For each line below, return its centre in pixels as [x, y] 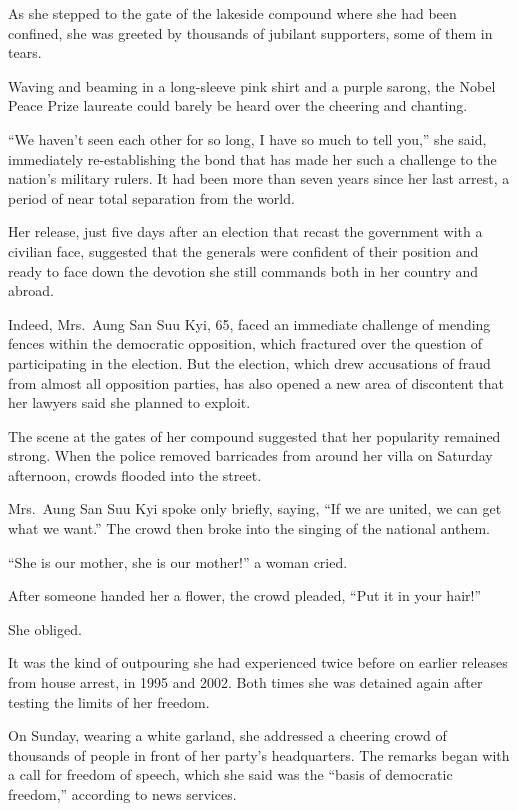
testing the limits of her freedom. [109, 701]
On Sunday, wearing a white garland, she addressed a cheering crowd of [227, 735]
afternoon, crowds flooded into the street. [135, 474]
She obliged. [45, 628]
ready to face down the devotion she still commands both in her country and [243, 270]
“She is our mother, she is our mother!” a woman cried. [178, 561]
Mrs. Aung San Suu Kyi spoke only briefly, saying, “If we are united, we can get [255, 508]
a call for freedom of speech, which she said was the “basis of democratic [230, 774]
